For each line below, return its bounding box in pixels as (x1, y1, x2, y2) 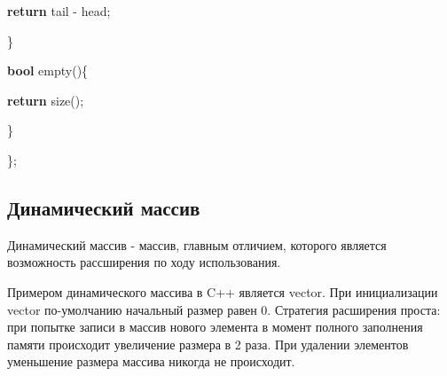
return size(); (7, 90, 84, 109)
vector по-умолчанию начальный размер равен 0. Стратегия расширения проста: (7, 300, 441, 318)
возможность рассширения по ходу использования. (7, 253, 281, 271)
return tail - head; (7, 2, 111, 20)
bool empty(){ (7, 61, 89, 80)
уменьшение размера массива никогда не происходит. (7, 352, 295, 371)
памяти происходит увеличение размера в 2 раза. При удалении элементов (7, 334, 409, 353)
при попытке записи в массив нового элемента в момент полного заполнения (7, 317, 423, 336)
